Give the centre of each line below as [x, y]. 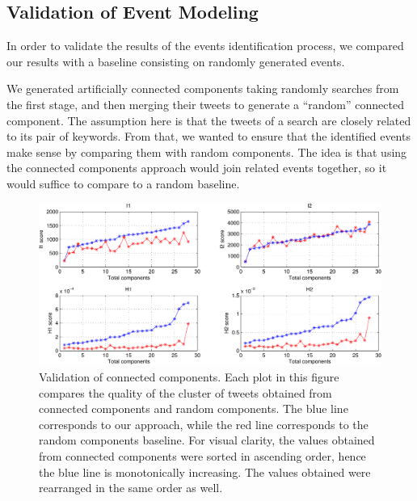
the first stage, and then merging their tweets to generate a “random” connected [205, 104]
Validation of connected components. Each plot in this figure [189, 376]
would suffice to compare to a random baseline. [123, 183]
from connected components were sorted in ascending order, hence [202, 455]
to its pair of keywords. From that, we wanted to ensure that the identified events [208, 136]
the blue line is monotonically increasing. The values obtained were [205, 472]
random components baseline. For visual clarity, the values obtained [207, 440]
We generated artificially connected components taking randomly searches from [203, 88]
